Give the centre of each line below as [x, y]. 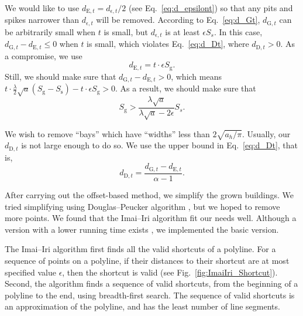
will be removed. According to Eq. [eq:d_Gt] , [178, 20]
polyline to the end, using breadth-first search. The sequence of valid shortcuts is [150, 295]
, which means [196, 76]
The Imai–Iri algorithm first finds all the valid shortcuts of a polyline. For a [140, 249]
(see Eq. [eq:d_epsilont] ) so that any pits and [211, 8]
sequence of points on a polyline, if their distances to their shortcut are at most [147, 260]
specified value [30, 272]
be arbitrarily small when [50, 31]
